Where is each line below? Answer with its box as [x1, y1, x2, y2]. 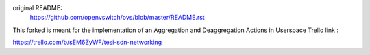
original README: [12, 4, 62, 12]
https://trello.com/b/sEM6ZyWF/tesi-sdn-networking [12, 38, 162, 47]
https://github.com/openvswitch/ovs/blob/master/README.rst [29, 14, 205, 22]
